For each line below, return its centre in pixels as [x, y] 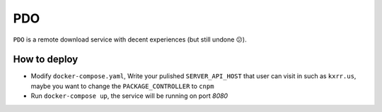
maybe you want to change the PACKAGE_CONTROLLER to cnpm [122, 86]
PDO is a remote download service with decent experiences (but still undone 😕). [130, 39]
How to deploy [46, 60]
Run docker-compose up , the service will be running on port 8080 [129, 96]
